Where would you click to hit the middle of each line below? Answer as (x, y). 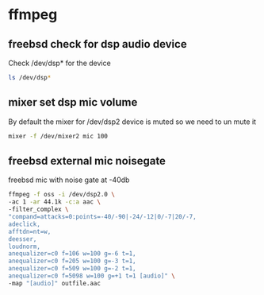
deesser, (23, 239)
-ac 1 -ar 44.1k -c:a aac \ (55, 202)
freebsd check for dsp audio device (98, 44)
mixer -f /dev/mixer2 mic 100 (58, 136)
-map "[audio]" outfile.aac (55, 283)
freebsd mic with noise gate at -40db (69, 180)
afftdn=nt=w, (30, 231)
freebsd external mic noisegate (87, 161)
